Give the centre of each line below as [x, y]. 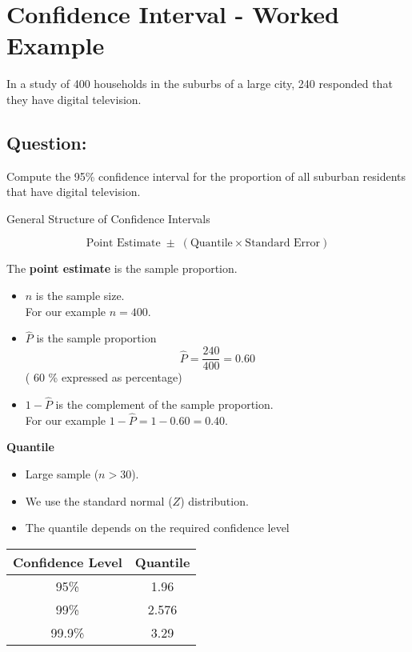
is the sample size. [80, 296]
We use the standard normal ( [99, 500]
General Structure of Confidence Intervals [108, 218]
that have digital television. [74, 192]
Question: [47, 142]
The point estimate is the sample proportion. [122, 268]
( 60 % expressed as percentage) [104, 377]
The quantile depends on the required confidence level [157, 528]
